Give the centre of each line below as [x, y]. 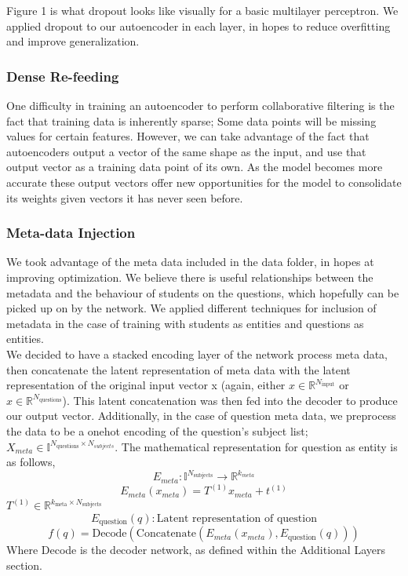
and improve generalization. [73, 41]
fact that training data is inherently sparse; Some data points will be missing [191, 120]
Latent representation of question [237, 518]
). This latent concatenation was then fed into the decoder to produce [230, 400]
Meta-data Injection [71, 233]
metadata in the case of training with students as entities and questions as [185, 323]
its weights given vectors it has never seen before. [125, 197]
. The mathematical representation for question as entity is [256, 446]
